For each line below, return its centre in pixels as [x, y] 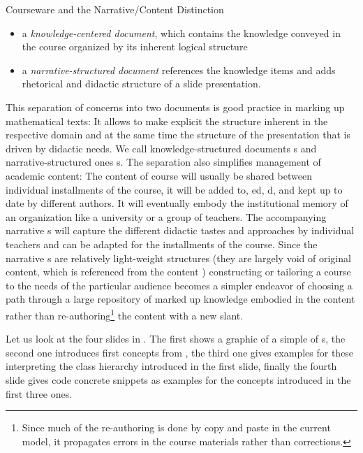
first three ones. [39, 393]
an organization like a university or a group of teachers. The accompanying [166, 216]
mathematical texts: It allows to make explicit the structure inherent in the [167, 121]
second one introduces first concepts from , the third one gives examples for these [180, 352]
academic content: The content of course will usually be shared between [159, 175]
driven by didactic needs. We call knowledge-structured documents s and [161, 148]
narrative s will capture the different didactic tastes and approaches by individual [180, 230]
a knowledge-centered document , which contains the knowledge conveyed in [181, 33]
